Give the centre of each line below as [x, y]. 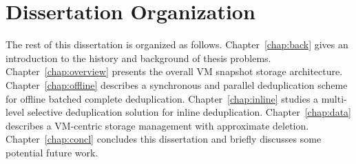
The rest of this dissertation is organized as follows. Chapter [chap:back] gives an [177, 44]
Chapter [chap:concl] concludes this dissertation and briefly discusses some [164, 139]
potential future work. [52, 152]
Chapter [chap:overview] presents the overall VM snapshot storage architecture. [174, 71]
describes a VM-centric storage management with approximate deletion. [157, 125]
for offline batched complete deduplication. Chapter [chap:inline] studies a [162, 98]
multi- [334, 98]
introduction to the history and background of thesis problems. [138, 58]
